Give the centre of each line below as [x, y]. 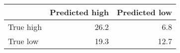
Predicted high [79, 12]
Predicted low [144, 12]
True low [23, 41]
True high [25, 27]
